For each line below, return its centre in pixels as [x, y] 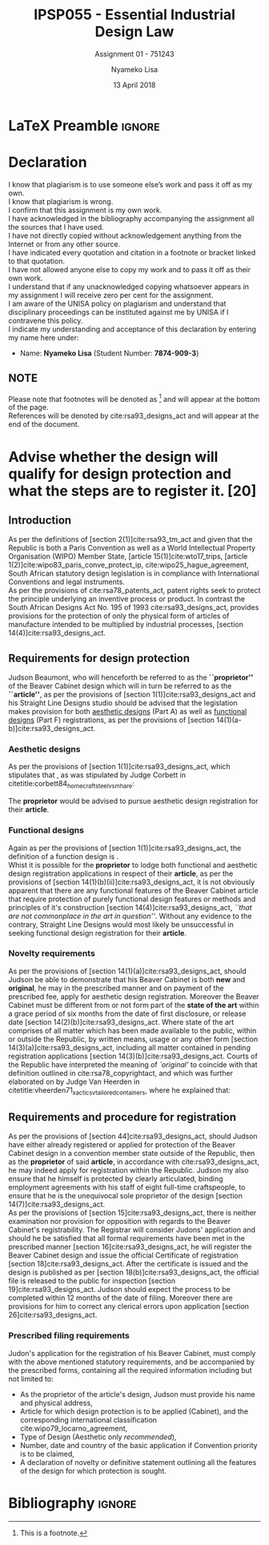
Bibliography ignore [72, 1503]
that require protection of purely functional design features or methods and [132, 899]
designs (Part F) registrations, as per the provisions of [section [111, 720]
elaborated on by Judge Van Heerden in [74, 1081]
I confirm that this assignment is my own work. [85, 210]
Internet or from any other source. [64, 244]
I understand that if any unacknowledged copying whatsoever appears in [129, 287]
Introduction [40, 520]
